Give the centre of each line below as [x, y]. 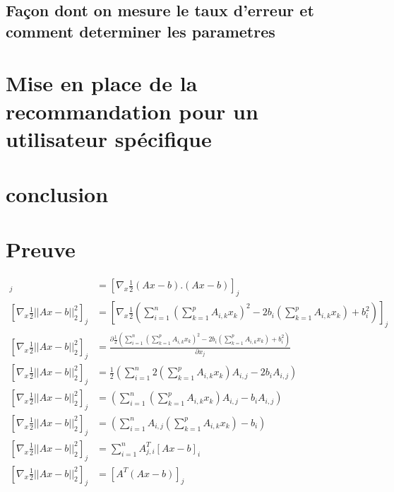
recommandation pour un [132, 111]
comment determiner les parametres [141, 31]
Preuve [41, 249]
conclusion [57, 194]
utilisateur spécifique [109, 138]
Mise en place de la [102, 83]
